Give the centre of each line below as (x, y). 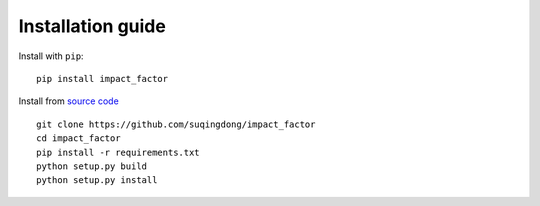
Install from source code (68, 101)
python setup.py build (92, 166)
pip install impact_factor (102, 78)
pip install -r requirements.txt (118, 152)
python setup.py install (97, 180)
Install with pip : (51, 56)
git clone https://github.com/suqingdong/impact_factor (176, 124)
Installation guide (92, 26)
